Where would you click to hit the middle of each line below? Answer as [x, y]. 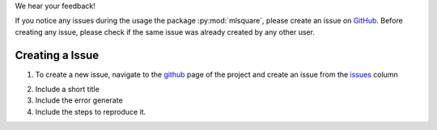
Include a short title [68, 90]
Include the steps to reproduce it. [91, 111]
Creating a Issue [57, 55]
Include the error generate [79, 100]
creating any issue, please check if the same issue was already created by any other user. [165, 31]
